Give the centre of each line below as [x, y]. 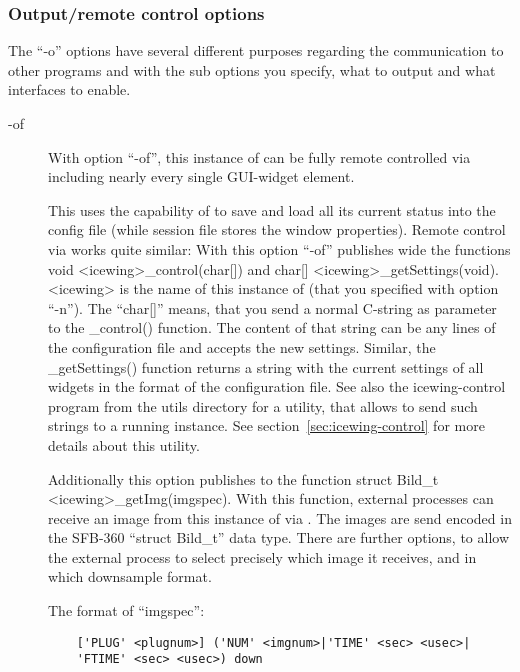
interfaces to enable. [69, 89]
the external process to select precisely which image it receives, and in [262, 556]
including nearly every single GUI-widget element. [201, 176]
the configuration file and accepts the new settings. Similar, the [242, 346]
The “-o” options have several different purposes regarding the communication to [256, 50]
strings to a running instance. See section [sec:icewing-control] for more [266, 425]
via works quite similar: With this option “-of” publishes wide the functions [279, 248]
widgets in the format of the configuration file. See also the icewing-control [277, 386]
